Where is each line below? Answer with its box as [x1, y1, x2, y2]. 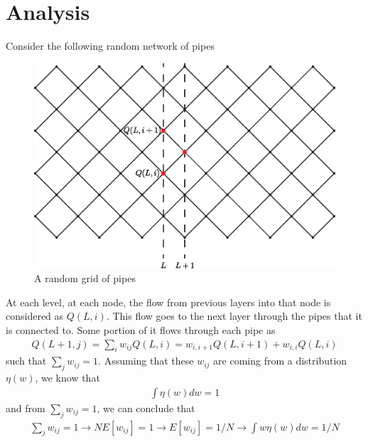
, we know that [35, 370, 100, 385]
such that [6, 353, 47, 368]
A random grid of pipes [34, 271, 136, 286]
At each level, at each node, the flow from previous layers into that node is [6, 294, 331, 309]
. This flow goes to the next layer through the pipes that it [106, 308, 362, 323]
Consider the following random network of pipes [6, 38, 215, 53]
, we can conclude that [97, 400, 195, 415]
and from [6, 400, 45, 415]
